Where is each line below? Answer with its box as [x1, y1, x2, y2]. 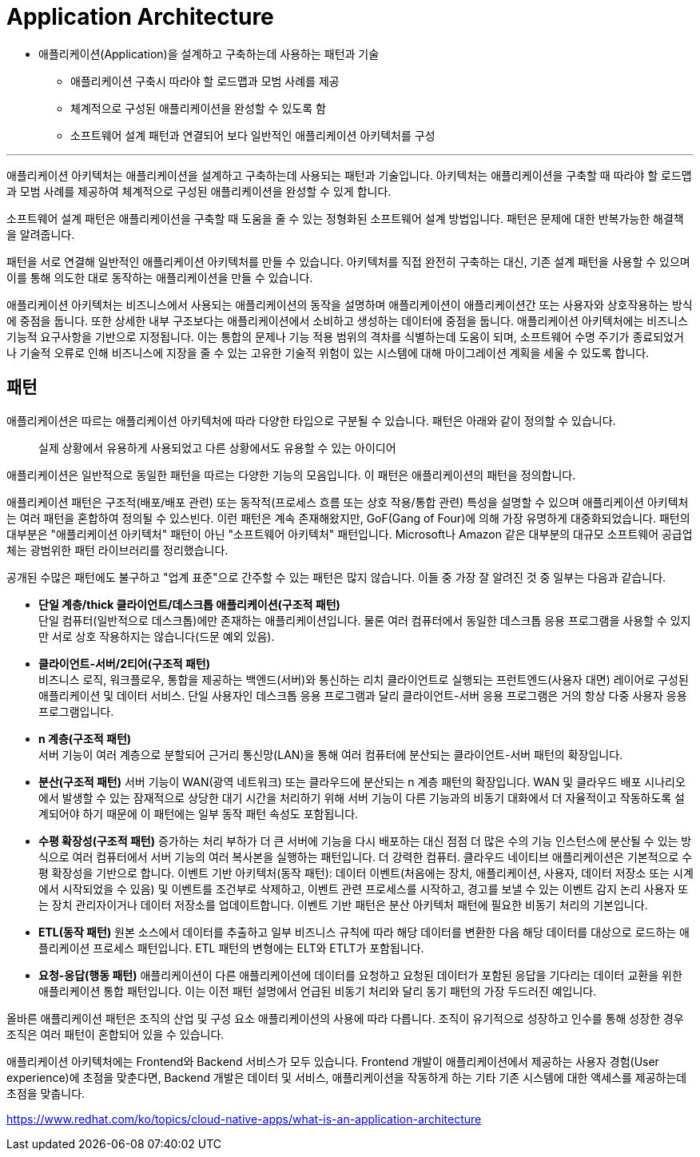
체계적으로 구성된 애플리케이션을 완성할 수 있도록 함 [70, 101, 326, 115]
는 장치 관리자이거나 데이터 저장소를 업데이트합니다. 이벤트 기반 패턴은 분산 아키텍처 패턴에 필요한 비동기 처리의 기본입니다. [38, 897, 648, 912]
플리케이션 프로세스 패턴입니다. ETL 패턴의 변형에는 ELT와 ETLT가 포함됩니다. [38, 940, 424, 955]
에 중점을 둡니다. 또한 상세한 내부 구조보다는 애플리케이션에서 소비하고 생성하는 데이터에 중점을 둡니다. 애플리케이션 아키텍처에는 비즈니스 [6, 313, 688, 328]
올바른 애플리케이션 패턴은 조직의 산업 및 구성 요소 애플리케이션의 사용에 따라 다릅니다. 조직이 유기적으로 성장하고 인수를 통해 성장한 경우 [6, 1011, 684, 1025]
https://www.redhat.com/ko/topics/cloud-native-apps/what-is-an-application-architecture [6, 1111, 482, 1126]
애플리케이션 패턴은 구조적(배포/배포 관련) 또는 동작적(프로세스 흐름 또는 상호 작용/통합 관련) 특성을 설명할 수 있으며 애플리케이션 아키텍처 [6, 495, 689, 509]
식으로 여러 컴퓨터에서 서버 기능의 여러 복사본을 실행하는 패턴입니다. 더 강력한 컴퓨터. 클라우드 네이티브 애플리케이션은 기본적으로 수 [38, 849, 693, 864]
